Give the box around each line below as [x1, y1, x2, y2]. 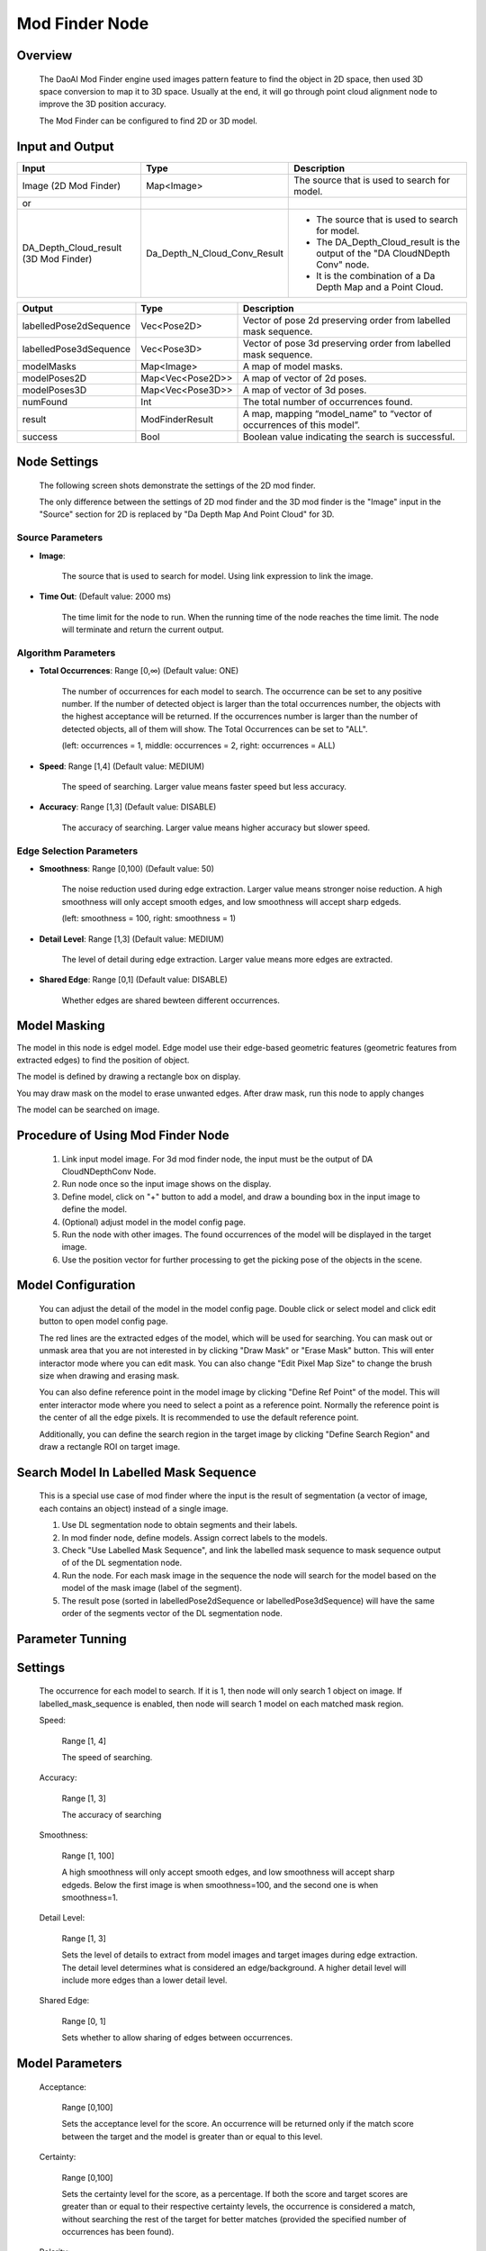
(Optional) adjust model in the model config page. [61, 1216, 247, 1227]
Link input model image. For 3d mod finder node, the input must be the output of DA [61, 1153, 373, 1164]
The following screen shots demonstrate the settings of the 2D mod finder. [39, 480, 316, 491]
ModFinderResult [140, 412, 213, 425]
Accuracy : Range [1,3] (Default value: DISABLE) [39, 801, 217, 812]
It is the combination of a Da [316, 269, 436, 282]
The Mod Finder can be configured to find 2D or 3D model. [39, 115, 258, 126]
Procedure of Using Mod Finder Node [16, 1127, 229, 1143]
